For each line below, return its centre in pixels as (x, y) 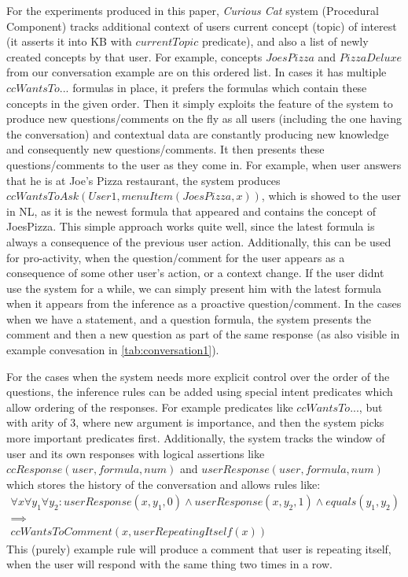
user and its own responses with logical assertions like (136, 453)
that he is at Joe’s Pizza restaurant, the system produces (143, 180)
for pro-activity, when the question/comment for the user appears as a (176, 257)
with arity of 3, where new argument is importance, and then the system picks (195, 422)
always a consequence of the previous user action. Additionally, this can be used (199, 241)
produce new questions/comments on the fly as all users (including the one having (204, 118)
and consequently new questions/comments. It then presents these (165, 149)
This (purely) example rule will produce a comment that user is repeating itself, (199, 548)
